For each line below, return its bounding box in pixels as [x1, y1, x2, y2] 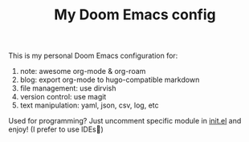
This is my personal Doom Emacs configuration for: [8, 51, 178, 61]
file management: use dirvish [19, 83, 116, 93]
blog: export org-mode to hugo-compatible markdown [19, 75, 200, 85]
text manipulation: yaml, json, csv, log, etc [19, 100, 159, 110]
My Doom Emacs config [54, 6, 216, 24]
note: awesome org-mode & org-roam [19, 67, 146, 76]
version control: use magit [19, 92, 107, 102]
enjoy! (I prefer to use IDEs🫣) [8, 124, 104, 134]
